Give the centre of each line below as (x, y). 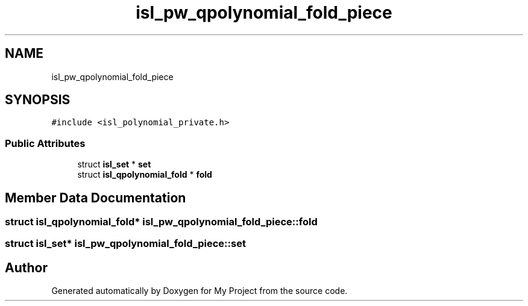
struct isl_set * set (114, 164)
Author (26, 267)
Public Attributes (45, 143)
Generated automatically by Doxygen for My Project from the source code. (200, 291)
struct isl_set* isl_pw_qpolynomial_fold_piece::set (125, 244)
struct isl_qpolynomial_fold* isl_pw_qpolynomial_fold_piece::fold (161, 222)
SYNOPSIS (38, 100)
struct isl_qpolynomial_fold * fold (145, 175)
